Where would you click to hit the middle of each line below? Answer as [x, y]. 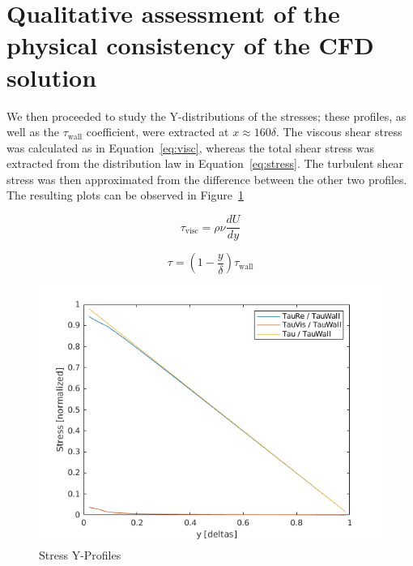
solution [52, 77]
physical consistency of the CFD [190, 45]
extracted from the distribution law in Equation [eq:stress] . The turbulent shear [205, 163]
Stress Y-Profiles [80, 554]
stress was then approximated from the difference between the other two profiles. [207, 179]
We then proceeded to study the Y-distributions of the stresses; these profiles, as [206, 116]
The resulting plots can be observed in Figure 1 [125, 195]
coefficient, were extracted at [158, 132]
